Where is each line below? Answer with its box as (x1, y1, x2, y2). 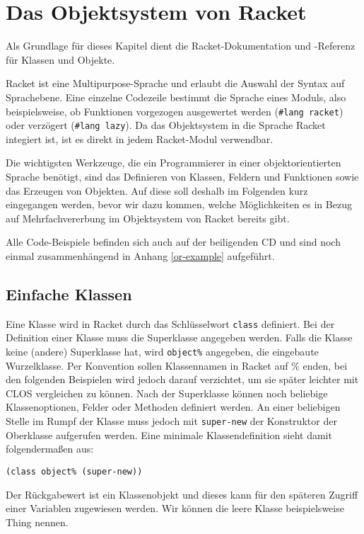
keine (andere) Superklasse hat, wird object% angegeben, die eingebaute (6, 344, 319, 359)
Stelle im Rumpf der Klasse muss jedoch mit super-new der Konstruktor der (6, 414, 337, 428)
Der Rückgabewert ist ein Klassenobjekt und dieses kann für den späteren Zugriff (6, 487, 358, 501)
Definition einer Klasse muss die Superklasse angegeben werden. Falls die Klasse (6, 330, 353, 345)
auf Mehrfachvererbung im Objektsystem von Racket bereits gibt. (6, 210, 290, 225)
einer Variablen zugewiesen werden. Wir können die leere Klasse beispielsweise (6, 501, 344, 516)
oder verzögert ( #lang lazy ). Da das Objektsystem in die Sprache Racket (6, 118, 326, 132)
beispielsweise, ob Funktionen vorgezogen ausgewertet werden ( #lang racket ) (6, 103, 344, 118)
